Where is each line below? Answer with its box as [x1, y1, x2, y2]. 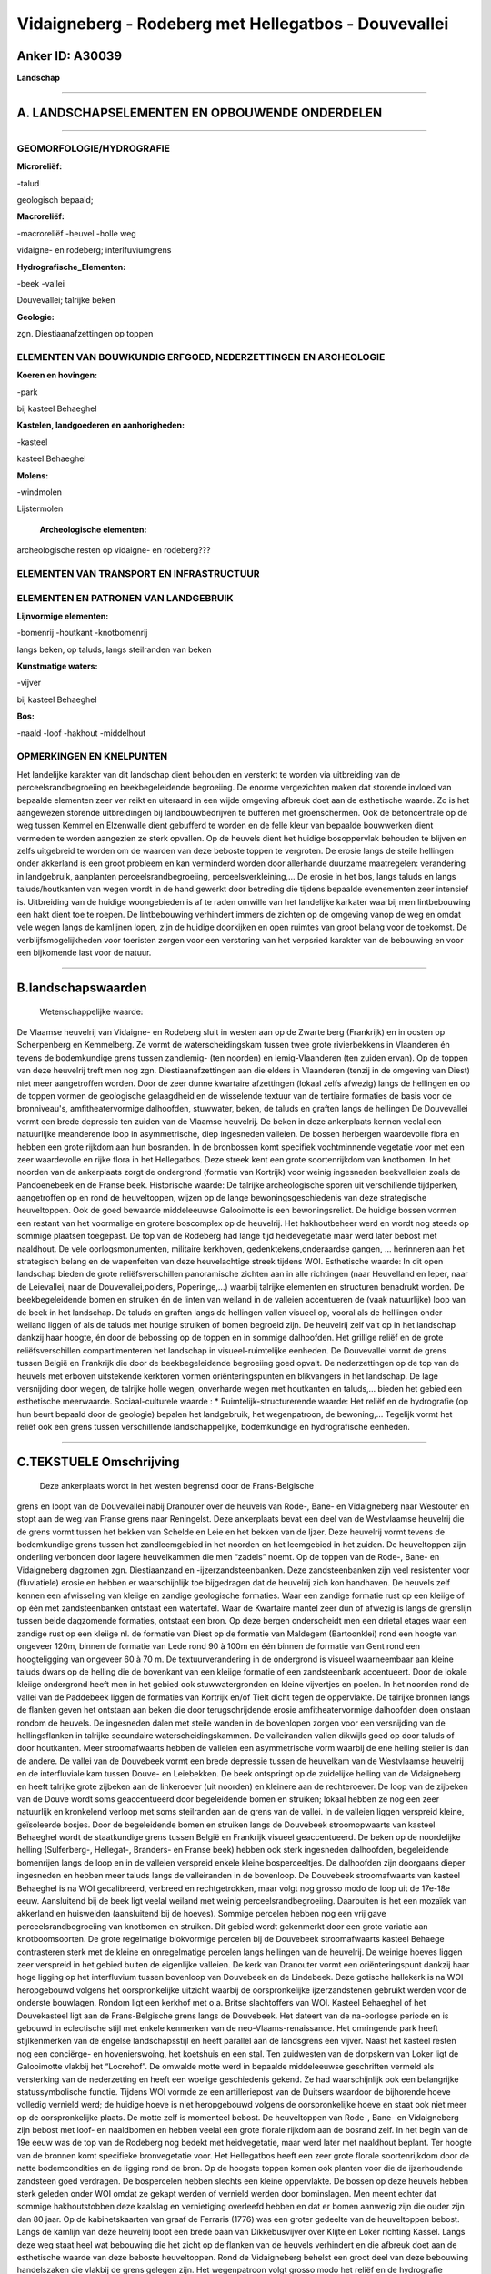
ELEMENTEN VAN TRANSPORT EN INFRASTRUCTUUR [16, 567, 260, 579]
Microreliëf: [16, 161, 63, 172]
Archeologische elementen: [39, 524, 147, 535]
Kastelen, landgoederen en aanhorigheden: [16, 419, 185, 431]
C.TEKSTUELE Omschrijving [16, 1454, 181, 1469]
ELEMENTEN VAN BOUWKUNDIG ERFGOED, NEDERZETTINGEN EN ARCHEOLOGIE [16, 350, 386, 363]
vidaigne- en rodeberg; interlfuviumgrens [16, 245, 172, 256]
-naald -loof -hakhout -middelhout [16, 728, 146, 739]
